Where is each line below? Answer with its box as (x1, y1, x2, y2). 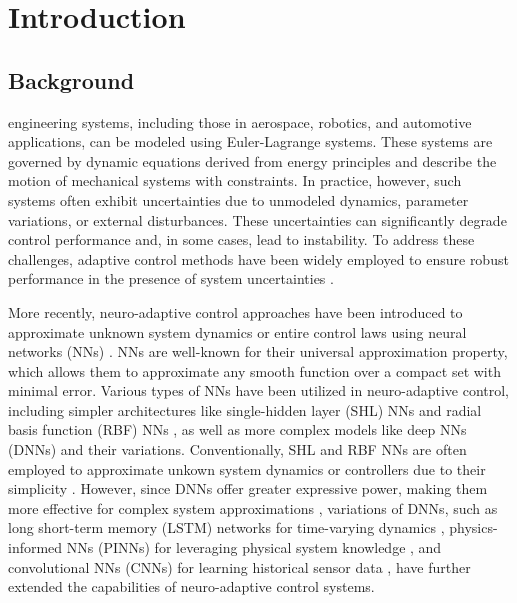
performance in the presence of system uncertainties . (8, 268, 334, 289)
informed (8, 537, 63, 558)
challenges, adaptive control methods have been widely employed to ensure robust (8, 248, 509, 269)
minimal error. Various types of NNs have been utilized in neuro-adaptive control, (8, 380, 509, 401)
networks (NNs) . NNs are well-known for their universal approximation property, (8, 341, 508, 362)
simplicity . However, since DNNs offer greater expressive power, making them (8, 478, 488, 499)
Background (8, 64, 135, 95)
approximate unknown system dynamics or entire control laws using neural (8, 321, 467, 342)
